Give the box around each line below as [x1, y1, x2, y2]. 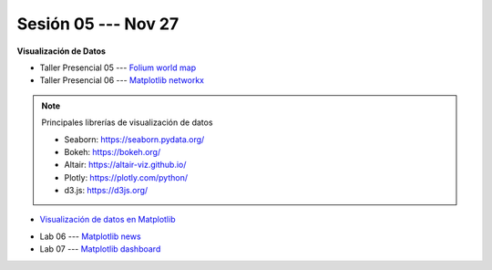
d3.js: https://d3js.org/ [64, 185, 149, 196]
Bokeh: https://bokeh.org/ [64, 146, 161, 157]
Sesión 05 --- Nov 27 [16, 14, 179, 34]
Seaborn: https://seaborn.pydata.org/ [64, 133, 205, 145]
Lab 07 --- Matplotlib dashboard [39, 244, 161, 254]
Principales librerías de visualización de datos [41, 117, 213, 128]
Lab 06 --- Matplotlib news [39, 231, 141, 242]
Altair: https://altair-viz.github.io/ [64, 160, 187, 171]
